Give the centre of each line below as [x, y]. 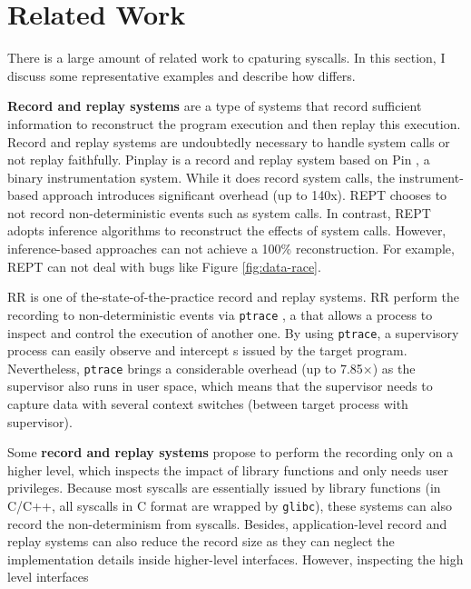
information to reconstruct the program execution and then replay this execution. [234, 123]
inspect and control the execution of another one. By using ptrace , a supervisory [233, 332]
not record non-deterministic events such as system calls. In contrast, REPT [219, 212]
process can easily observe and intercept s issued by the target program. [207, 350]
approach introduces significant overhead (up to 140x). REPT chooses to [245, 195]
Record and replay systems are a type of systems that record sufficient [215, 106]
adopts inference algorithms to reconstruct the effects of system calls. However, [227, 230]
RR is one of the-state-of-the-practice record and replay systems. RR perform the [233, 297]
